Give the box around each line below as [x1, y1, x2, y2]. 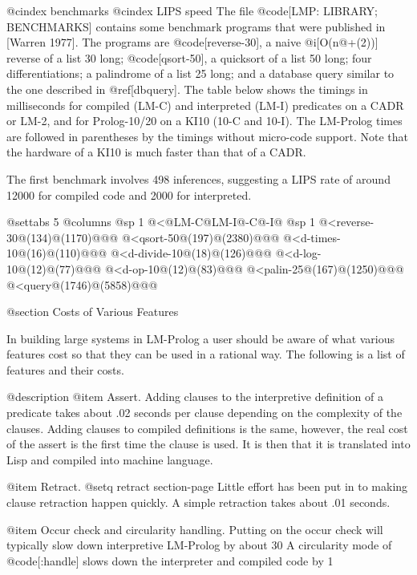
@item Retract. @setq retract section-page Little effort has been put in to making [6, 478, 408, 495]
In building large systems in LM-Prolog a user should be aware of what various [6, 330, 395, 346]
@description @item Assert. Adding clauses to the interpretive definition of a [6, 388, 383, 405]
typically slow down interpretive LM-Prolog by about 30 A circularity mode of [6, 537, 392, 553]
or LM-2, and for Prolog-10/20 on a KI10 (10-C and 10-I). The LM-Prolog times [6, 112, 403, 129]
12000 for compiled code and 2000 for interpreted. [6, 186, 252, 203]
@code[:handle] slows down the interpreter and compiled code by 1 [6, 552, 334, 569]
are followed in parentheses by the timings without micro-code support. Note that [6, 128, 408, 144]
